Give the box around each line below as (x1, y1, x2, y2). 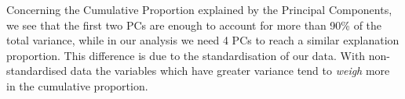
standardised (6, 62, 67, 79)
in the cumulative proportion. (6, 77, 148, 94)
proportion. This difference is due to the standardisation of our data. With (6, 47, 366, 63)
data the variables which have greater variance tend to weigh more (70, 62, 390, 79)
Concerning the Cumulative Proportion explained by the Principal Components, (6, 2, 392, 17)
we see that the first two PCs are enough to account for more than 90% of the (6, 16, 382, 33)
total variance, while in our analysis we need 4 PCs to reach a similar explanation (6, 32, 400, 48)
